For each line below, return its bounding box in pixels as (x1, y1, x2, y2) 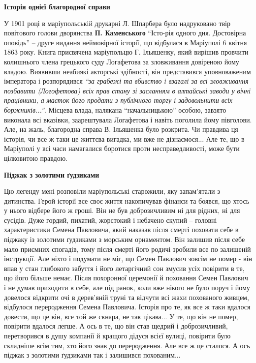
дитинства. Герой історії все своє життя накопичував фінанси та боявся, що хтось (4, 195, 250, 206)
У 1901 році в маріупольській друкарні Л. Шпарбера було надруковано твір (4, 18, 231, 28)
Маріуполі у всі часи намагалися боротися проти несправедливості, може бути (4, 143, 240, 153)
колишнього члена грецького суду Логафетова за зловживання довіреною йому (4, 56, 239, 66)
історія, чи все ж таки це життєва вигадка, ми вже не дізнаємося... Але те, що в (4, 133, 245, 144)
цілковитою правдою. (4, 152, 68, 163)
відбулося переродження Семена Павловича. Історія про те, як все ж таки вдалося (4, 302, 251, 312)
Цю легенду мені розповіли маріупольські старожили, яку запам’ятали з (4, 186, 220, 196)
